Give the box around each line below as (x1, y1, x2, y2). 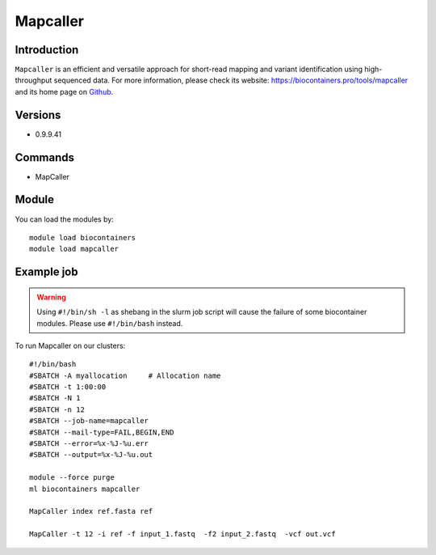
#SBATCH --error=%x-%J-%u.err (29, 439, 149, 448)
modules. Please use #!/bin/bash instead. (36, 318, 183, 328)
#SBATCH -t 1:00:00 (29, 383, 107, 392)
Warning (36, 292, 66, 302)
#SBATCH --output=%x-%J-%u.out (29, 450, 153, 460)
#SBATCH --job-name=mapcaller (29, 417, 149, 426)
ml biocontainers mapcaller (29, 484, 140, 494)
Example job (15, 265, 78, 279)
